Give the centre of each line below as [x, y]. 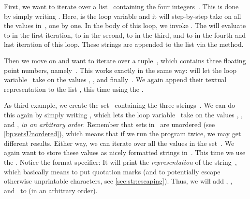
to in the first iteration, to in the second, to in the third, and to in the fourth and [125, 35]
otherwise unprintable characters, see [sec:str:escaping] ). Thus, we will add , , [118, 181]
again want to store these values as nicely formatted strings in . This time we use [125, 152]
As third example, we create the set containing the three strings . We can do [119, 105]
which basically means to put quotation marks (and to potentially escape [112, 171]
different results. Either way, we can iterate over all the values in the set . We [119, 143]
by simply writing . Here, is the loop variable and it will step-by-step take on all [123, 16]
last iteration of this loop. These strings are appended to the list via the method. [124, 44]
